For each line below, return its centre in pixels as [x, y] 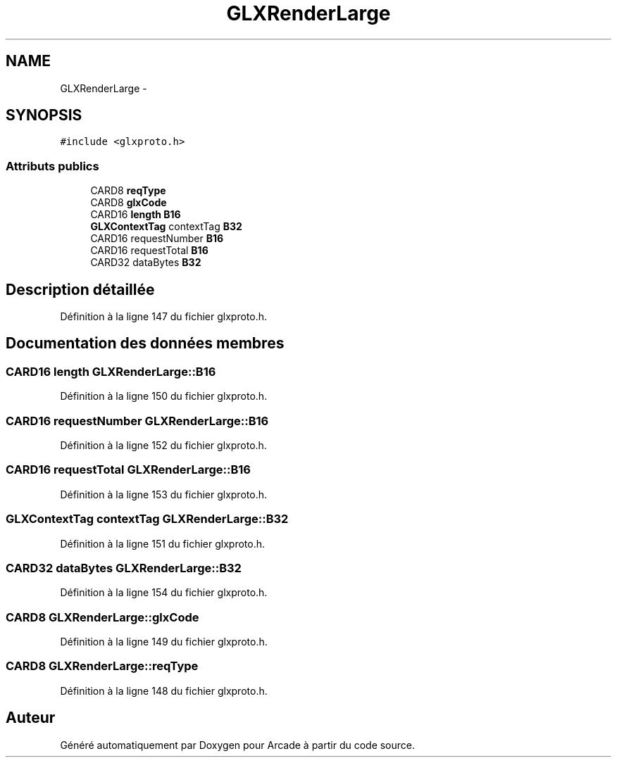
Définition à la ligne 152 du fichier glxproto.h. [163, 445]
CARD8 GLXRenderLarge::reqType [102, 666]
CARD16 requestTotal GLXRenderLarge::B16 [128, 470]
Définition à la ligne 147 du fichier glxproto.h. [163, 317]
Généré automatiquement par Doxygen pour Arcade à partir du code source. [238, 745]
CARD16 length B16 [136, 215]
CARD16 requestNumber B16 [157, 239]
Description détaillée [80, 289]
